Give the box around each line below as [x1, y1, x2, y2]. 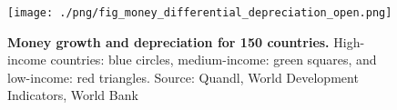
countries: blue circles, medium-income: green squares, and [50, 50, 377, 69]
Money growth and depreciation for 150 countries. [7, 32, 330, 51]
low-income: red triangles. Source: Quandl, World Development [7, 67, 359, 86]
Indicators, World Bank [7, 85, 138, 105]
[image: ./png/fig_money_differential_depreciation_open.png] [7, 6, 392, 19]
